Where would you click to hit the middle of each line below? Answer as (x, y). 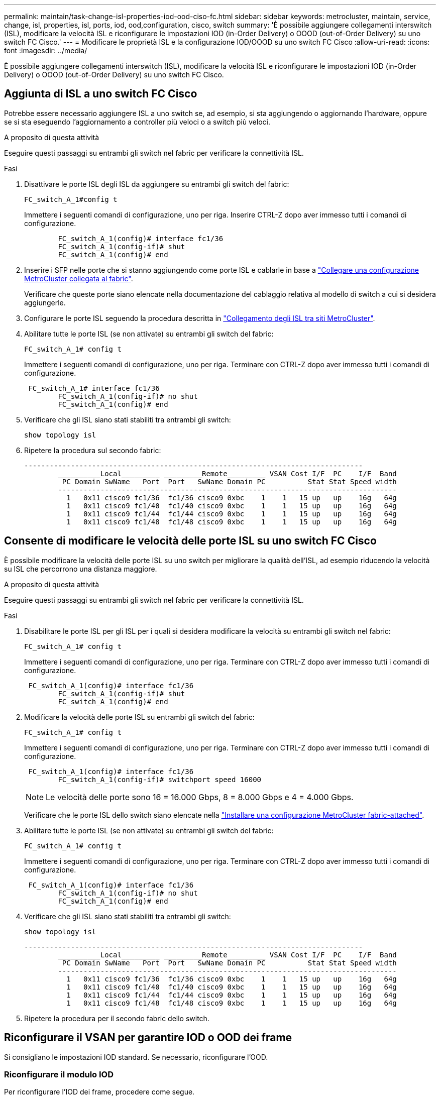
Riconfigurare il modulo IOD (59, 1074)
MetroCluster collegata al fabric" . (79, 278)
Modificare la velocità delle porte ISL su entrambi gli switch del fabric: (139, 717)
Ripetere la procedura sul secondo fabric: (93, 450)
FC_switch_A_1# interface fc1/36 (94, 388)
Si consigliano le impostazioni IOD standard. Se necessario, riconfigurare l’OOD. (136, 1057)
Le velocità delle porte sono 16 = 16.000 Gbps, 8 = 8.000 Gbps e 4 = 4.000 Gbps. (200, 797)
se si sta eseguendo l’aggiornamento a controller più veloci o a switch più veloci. (137, 122)
